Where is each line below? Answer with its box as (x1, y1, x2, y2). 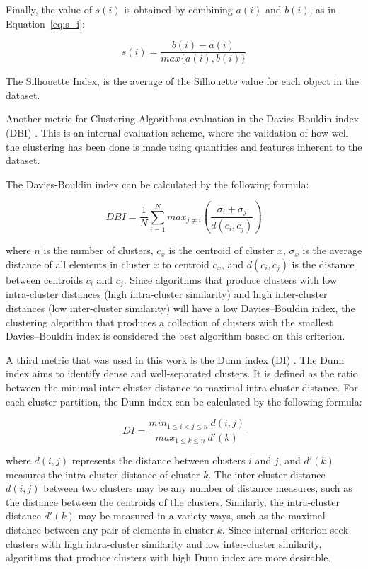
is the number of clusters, (43, 243, 154, 258)
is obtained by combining (124, 2, 233, 16)
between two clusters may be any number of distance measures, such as (43, 481, 352, 495)
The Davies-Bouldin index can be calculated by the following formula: (6, 176, 309, 191)
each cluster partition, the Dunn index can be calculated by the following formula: (6, 393, 362, 408)
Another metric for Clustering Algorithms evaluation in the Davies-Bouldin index (6, 111, 360, 126)
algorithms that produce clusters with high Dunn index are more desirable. (6, 550, 331, 565)
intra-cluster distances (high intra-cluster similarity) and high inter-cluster (6, 287, 328, 301)
